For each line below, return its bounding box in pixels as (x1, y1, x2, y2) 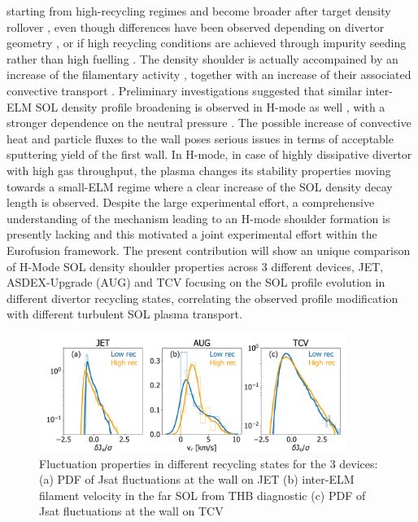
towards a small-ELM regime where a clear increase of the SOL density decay (7, 178, 393, 195)
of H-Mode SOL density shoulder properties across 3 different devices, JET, (7, 257, 384, 274)
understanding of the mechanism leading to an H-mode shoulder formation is (7, 209, 390, 226)
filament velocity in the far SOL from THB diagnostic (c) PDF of (39, 486, 366, 503)
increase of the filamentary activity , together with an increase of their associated (7, 66, 411, 83)
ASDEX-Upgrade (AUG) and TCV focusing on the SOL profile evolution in (7, 274, 385, 291)
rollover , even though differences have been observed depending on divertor (7, 18, 385, 35)
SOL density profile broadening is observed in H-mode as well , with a (35, 98, 385, 115)
